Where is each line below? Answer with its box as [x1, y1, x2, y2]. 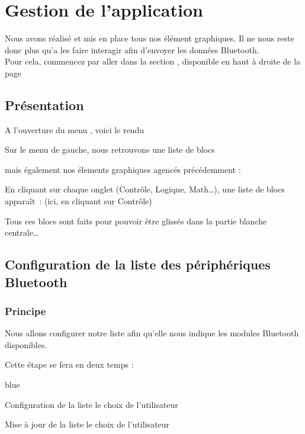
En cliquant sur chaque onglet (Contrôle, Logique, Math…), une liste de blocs [5, 183, 285, 195]
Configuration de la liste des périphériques [5, 255, 271, 274]
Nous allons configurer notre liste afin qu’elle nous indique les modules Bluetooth [5, 327, 299, 339]
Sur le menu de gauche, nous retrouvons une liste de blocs [5, 143, 215, 156]
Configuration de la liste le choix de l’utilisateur [5, 398, 178, 410]
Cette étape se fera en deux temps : [5, 358, 134, 371]
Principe [5, 303, 46, 318]
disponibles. [5, 338, 47, 351]
